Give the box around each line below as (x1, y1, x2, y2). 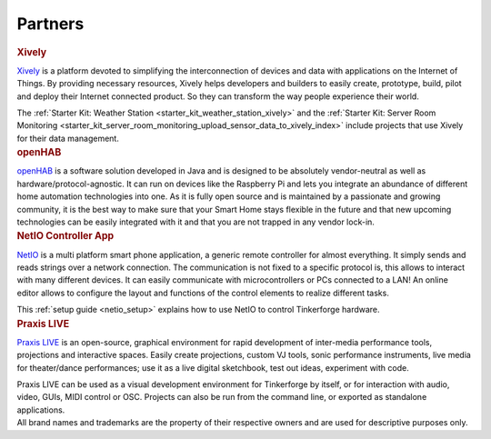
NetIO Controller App (16, 230, 115, 243)
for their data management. (16, 133, 120, 144)
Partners (16, 14, 85, 34)
